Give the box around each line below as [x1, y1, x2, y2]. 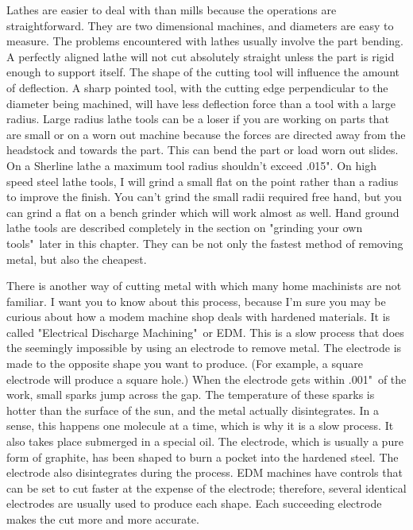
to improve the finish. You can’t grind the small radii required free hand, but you [6, 188, 402, 205]
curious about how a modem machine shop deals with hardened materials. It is [6, 308, 391, 325]
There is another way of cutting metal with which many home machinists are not [6, 277, 402, 294]
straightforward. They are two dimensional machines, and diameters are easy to [6, 17, 394, 33]
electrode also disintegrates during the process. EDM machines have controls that [6, 464, 403, 481]
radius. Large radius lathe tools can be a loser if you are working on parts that [6, 110, 389, 127]
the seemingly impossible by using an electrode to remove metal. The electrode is [6, 339, 402, 356]
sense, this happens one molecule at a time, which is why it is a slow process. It [6, 417, 394, 434]
